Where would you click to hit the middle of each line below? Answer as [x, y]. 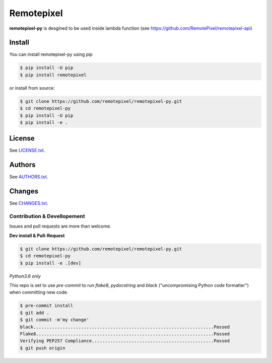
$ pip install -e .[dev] [51, 263]
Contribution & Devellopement [47, 216]
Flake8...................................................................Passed [125, 334]
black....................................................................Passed [125, 327]
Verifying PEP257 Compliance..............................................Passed [125, 341]
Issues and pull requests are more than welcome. [60, 226]
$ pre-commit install [47, 306]
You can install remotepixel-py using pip [51, 54]
